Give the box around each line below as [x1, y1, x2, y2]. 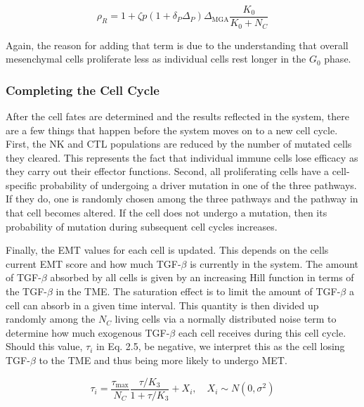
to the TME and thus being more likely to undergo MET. [39, 353, 287, 368]
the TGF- [6, 284, 48, 299]
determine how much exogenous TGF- [6, 325, 170, 340]
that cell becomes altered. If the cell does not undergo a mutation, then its [6, 205, 327, 220]
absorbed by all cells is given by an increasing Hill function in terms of [50, 270, 354, 285]
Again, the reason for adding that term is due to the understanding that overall [6, 37, 349, 52]
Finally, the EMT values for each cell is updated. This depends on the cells [6, 243, 329, 257]
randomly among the [6, 311, 96, 326]
